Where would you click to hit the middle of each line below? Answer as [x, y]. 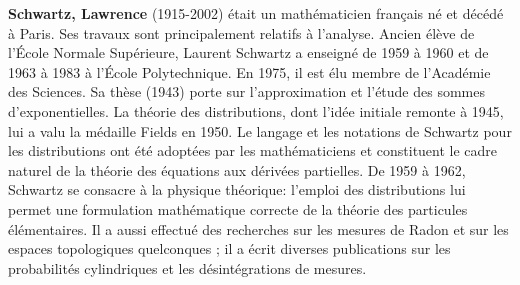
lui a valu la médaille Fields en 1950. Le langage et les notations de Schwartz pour [260, 130]
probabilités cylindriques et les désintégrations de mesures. [187, 267]
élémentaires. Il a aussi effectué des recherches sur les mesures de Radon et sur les [258, 228]
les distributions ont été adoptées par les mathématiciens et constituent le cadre [253, 150]
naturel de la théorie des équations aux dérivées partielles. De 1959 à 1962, [237, 169]
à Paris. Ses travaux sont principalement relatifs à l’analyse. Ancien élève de [241, 32]
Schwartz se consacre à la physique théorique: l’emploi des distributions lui [237, 189]
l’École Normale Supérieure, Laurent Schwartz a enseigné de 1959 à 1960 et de [248, 52]
